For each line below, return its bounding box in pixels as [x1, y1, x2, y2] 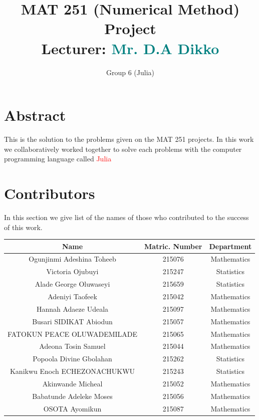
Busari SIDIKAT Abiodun [32, 316, 113, 326]
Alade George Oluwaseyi [35, 279, 110, 289]
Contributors [4, 183, 95, 203]
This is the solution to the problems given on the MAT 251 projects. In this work [4, 134, 254, 144]
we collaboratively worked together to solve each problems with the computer [4, 143, 242, 154]
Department [209, 241, 252, 251]
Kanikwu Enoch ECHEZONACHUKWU [10, 366, 135, 376]
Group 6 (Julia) [106, 67, 155, 77]
